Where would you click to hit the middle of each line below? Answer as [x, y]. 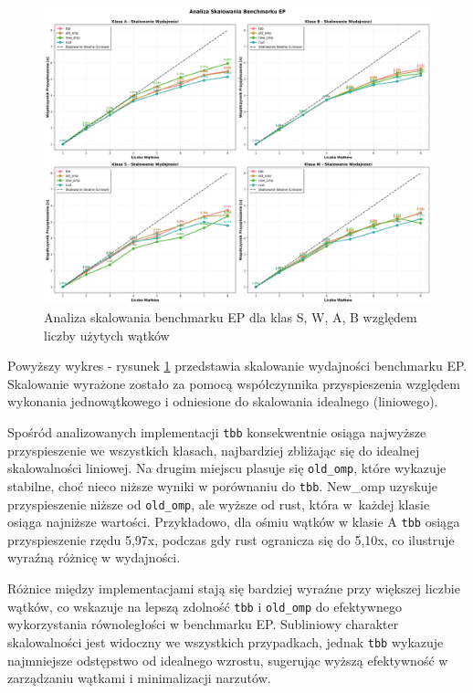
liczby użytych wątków [107, 335]
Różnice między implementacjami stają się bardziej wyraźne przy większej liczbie [234, 588]
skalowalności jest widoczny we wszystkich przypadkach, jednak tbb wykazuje [226, 641]
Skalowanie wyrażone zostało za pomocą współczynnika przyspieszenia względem [234, 383]
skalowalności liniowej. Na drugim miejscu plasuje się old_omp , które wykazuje [227, 468]
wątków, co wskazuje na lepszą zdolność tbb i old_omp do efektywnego [205, 606]
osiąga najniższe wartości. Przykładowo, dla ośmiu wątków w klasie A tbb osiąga [234, 522]
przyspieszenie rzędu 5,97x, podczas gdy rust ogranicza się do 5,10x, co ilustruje [231, 539]
